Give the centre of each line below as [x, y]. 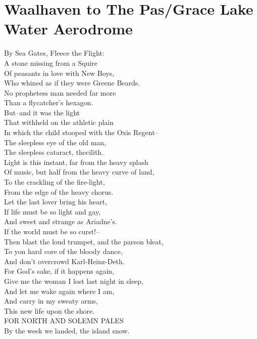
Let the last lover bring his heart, [56, 202]
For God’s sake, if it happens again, [59, 271]
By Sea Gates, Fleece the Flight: [54, 53]
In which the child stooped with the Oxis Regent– [81, 132]
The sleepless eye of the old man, [55, 142]
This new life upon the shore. [49, 310]
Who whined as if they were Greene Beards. [72, 83]
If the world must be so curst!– [52, 231]
